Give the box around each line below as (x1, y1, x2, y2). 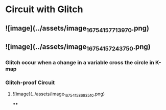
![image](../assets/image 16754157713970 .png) (5, 24, 150, 34)
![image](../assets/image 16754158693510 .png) (12, 91, 105, 98)
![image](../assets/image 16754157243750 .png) (5, 42, 151, 52)
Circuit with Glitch (5, 4, 83, 15)
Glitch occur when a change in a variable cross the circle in (5, 59, 154, 66)
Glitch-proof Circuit (5, 79, 55, 86)
